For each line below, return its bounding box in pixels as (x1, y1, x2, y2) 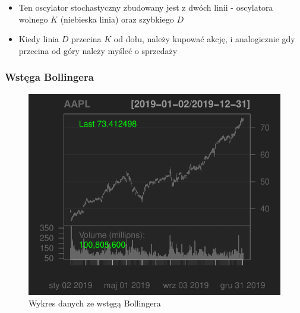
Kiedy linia (18, 33, 59, 45)
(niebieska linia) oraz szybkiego (60, 12, 174, 25)
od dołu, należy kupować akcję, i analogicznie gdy (113, 33, 295, 45)
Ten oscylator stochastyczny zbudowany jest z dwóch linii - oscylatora (18, 1, 273, 13)
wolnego (18, 12, 48, 25)
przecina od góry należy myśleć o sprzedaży (18, 44, 178, 56)
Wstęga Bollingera (5, 69, 94, 84)
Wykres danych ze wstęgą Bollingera (29, 297, 161, 309)
